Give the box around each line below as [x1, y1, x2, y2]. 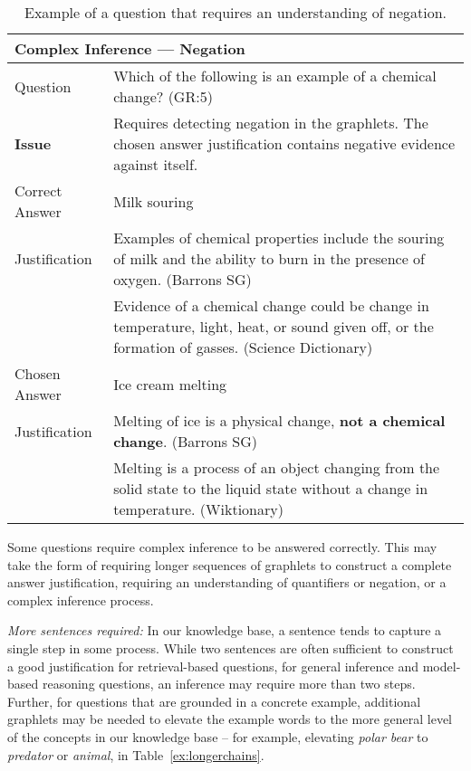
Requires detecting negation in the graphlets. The [113, 112, 428, 133]
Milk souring [113, 190, 194, 212]
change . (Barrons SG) [113, 431, 258, 452]
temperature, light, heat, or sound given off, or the [113, 316, 434, 337]
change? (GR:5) [113, 86, 213, 107]
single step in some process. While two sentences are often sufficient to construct [7, 638, 454, 657]
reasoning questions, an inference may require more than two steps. [42, 674, 416, 693]
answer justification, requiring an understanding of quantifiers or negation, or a [7, 573, 447, 592]
